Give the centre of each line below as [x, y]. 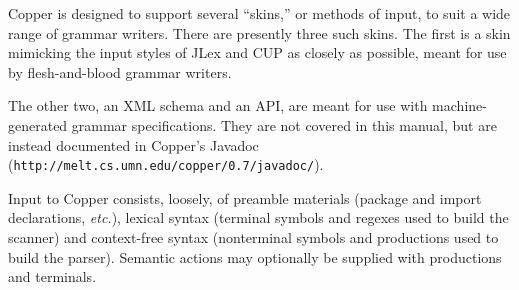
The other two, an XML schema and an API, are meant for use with [218, 105]
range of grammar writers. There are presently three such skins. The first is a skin [259, 32]
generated [38, 124]
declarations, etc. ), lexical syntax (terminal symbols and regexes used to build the [258, 217]
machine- [459, 105]
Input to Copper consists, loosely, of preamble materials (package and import [245, 197]
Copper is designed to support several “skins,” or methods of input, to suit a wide [259, 13]
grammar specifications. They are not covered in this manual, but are [284, 124]
